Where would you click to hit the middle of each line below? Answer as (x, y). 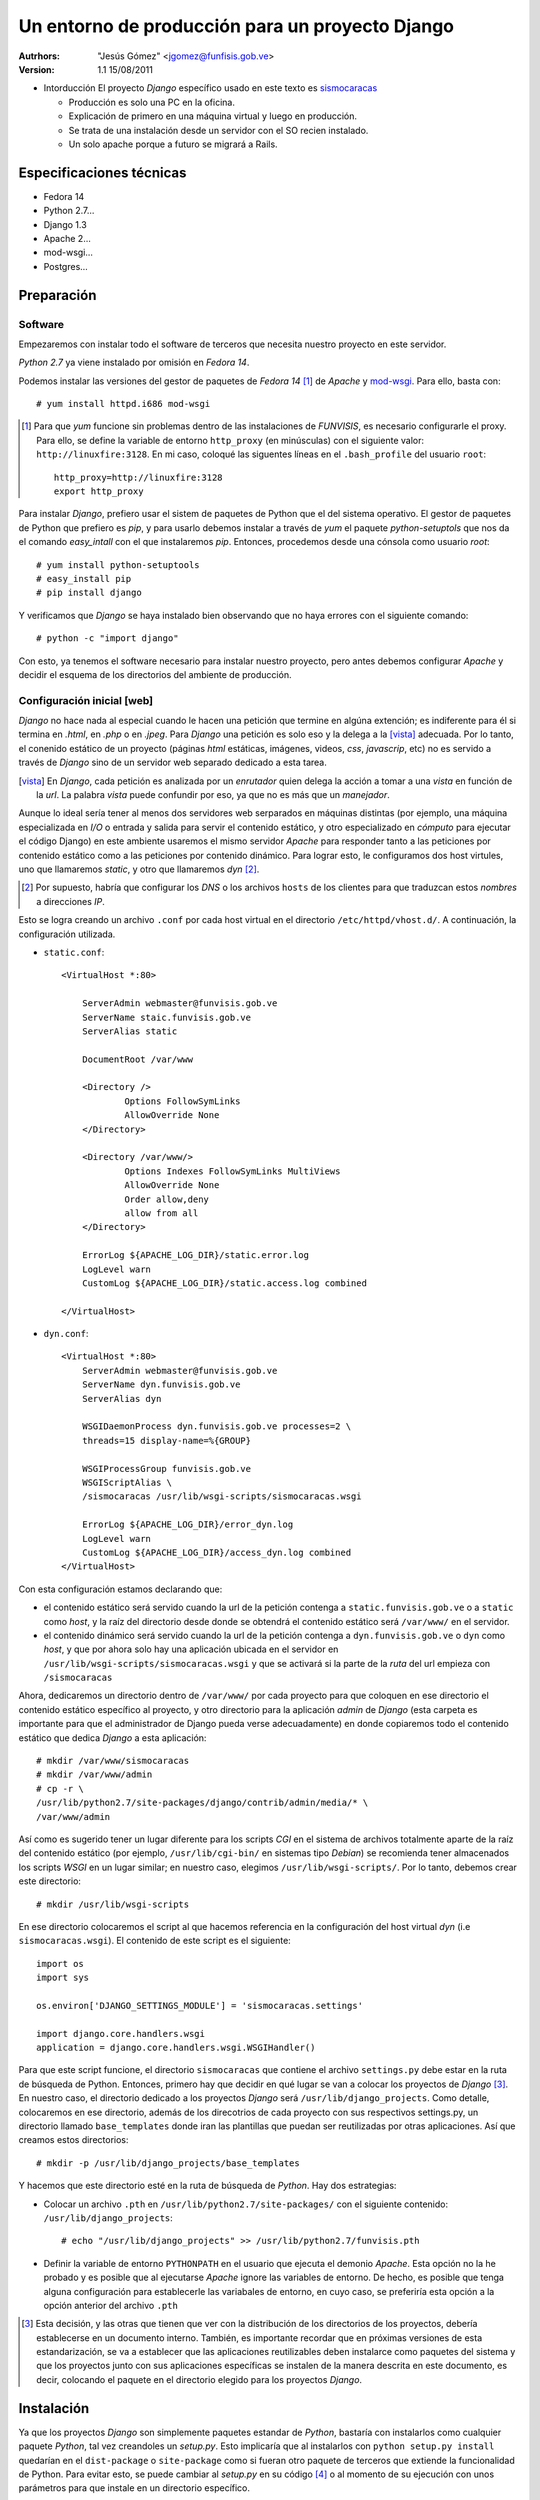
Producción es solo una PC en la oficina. (151, 102)
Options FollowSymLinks (182, 1101)
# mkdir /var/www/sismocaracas (113, 1761)
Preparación (57, 295)
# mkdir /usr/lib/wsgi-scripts (113, 1904)
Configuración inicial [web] (86, 700)
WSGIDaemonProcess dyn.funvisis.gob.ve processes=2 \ (216, 1426)
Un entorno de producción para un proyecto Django (236, 26)
